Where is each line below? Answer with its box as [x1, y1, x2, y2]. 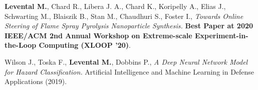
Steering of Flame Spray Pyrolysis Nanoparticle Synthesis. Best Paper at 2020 [5, 20, 253, 31]
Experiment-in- [194, 30, 248, 40]
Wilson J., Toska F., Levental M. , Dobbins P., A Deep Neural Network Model [5, 56, 248, 67]
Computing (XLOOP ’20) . [39, 40, 131, 50]
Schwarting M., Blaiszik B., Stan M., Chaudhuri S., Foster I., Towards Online [5, 10, 243, 21]
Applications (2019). [5, 76, 67, 87]
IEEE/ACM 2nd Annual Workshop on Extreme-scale [5, 30, 192, 40]
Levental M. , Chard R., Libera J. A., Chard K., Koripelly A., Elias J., [5, 1, 226, 11]
